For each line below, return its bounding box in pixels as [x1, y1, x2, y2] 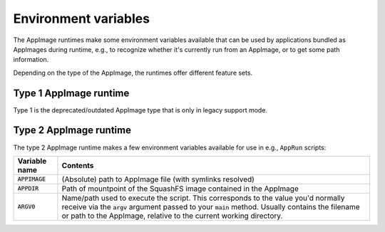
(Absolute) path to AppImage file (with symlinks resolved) [61, 174, 255, 184]
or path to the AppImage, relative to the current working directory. [61, 211, 283, 221]
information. [13, 56, 49, 64]
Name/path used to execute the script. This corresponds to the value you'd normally [61, 193, 345, 203]
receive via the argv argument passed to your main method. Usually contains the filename [61, 201, 360, 211]
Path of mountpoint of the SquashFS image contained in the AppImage [61, 184, 299, 194]
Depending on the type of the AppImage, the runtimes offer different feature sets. [13, 68, 253, 77]
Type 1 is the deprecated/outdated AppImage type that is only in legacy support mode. [13, 105, 267, 114]
